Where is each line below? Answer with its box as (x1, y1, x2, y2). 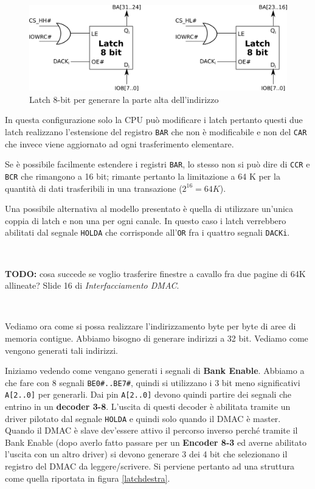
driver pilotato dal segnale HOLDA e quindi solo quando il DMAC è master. (5, 412, 281, 424)
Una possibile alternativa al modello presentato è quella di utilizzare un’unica (5, 202, 294, 215)
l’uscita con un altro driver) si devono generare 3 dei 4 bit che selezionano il (5, 448, 288, 460)
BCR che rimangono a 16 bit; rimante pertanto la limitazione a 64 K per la (5, 169, 280, 182)
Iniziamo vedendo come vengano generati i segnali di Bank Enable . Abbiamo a (5, 364, 305, 377)
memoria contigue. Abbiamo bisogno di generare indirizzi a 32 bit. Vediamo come (5, 331, 308, 344)
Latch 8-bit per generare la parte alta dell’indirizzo (29, 93, 219, 105)
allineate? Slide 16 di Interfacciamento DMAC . (5, 279, 179, 292)
